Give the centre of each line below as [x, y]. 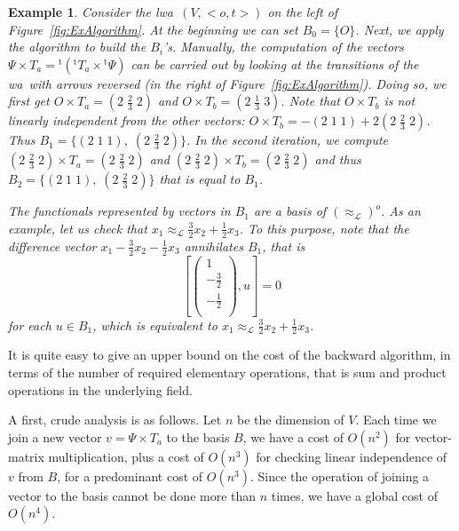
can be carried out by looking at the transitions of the [275, 63]
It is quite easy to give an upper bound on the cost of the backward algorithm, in [229, 355]
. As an [401, 211]
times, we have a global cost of [354, 495]
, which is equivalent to [155, 325]
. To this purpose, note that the [324, 228]
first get [29, 101]
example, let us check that [78, 228]
